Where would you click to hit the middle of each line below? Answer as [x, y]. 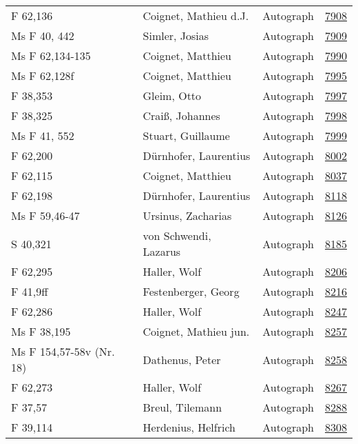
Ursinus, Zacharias [187, 215]
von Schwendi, [177, 235]
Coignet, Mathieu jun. [196, 331]
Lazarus [162, 251]
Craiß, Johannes [181, 115]
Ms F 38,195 [41, 331]
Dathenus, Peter [182, 359]
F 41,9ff [30, 291]
